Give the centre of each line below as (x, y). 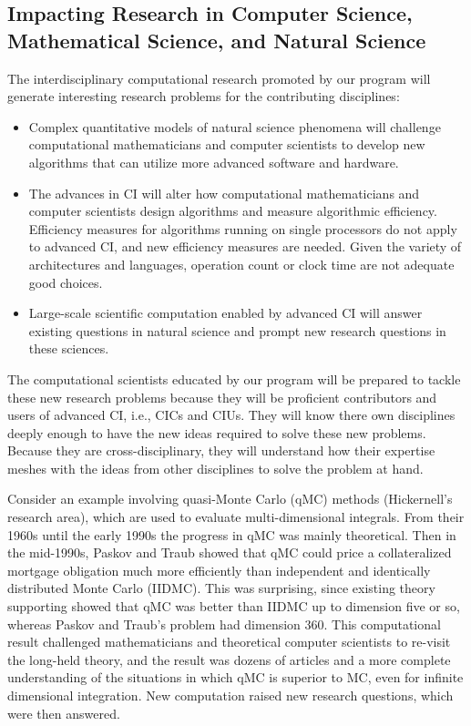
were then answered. (64, 713)
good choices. (66, 282)
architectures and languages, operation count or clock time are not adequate (241, 264)
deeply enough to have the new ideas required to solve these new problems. (217, 432)
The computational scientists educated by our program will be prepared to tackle (234, 378)
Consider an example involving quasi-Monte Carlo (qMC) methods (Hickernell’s (230, 499)
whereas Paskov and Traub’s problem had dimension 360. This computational (224, 624)
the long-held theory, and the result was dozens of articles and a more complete (229, 659)
